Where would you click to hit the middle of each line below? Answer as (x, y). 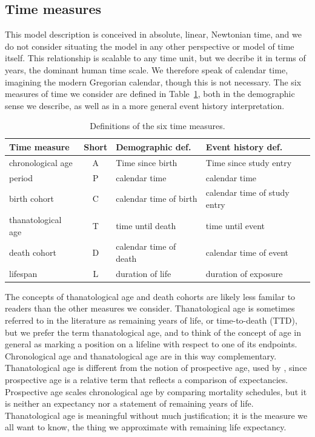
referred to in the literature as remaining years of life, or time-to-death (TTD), (151, 320)
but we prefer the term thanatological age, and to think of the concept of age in (153, 332)
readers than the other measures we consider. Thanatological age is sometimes (150, 308)
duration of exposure (244, 273)
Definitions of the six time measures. (157, 126)
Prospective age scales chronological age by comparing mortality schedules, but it (156, 391)
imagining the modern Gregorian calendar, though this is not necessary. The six (153, 82)
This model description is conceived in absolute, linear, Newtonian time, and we (153, 34)
